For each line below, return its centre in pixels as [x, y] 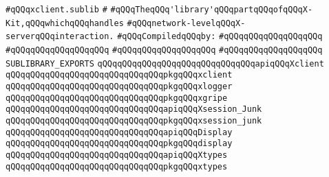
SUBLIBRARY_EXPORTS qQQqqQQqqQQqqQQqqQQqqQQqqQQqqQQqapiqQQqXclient [165, 63]
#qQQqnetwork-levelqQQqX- [186, 23]
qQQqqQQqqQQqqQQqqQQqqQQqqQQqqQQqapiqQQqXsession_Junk [134, 109]
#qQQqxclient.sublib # [56, 10]
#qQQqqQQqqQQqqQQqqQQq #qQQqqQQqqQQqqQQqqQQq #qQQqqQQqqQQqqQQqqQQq [164, 50]
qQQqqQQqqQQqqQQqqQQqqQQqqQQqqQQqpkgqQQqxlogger [119, 86]
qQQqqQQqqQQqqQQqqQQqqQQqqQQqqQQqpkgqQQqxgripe [117, 98]
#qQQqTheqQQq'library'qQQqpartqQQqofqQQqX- [212, 10]
